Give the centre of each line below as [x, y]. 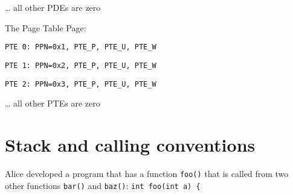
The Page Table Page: [46, 27]
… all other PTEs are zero [53, 103]
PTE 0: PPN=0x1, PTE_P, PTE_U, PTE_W [81, 47]
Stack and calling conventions [130, 144]
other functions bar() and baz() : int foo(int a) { [103, 185]
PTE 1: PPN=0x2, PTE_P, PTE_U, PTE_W [81, 65]
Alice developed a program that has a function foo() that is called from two [147, 173]
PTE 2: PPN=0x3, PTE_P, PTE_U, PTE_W [81, 84]
